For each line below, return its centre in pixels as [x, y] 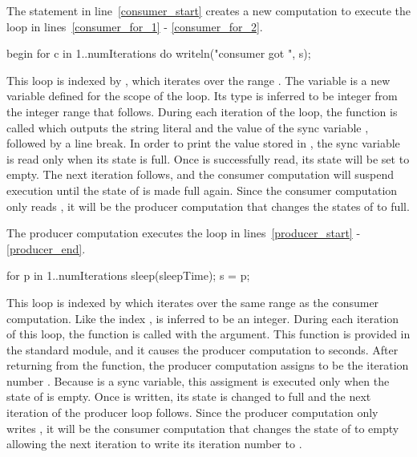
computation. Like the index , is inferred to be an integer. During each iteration [203, 318]
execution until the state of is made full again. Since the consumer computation [202, 190]
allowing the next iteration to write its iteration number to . [154, 444]
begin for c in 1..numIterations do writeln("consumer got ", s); [159, 53]
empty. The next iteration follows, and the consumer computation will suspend [200, 174]
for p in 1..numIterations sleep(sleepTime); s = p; [128, 275]
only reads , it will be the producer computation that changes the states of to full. [208, 206]
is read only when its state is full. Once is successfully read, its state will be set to [208, 158]
